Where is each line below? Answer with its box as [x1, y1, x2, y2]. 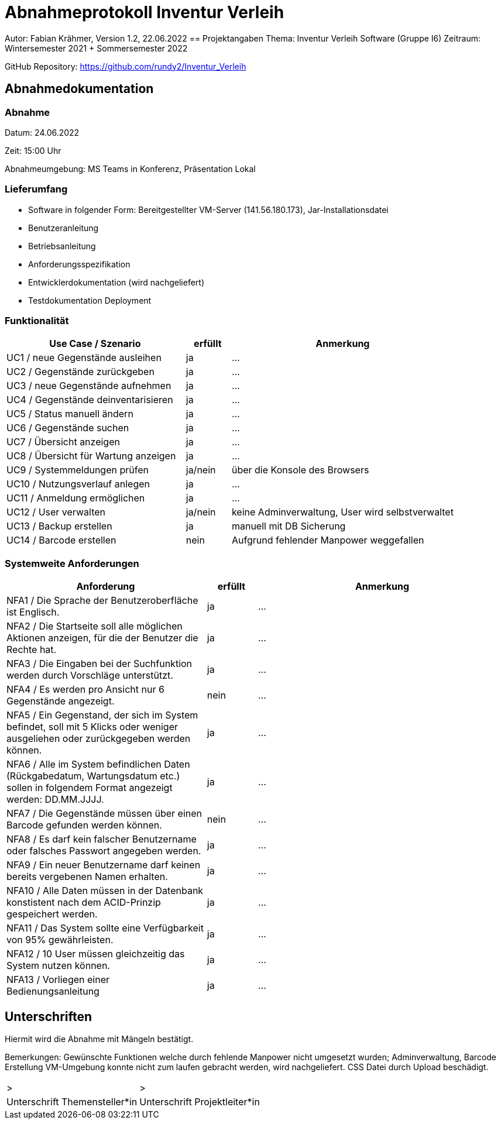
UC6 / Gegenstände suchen [6, 422, 129, 434]
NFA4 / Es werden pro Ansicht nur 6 [6, 683, 164, 696]
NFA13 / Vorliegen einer [6, 974, 109, 986]
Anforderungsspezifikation [28, 259, 131, 269]
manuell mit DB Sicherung [231, 520, 346, 532]
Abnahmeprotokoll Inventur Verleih [5, 2, 284, 22]
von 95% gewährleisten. [6, 934, 114, 946]
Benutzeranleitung [28, 222, 99, 233]
